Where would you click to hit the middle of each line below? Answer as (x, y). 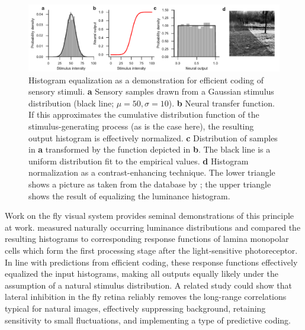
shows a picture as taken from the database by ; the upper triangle (150, 184)
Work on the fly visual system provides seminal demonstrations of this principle (150, 216)
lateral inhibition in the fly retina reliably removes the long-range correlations (146, 297)
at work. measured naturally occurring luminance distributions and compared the (153, 227)
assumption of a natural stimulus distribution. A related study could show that (148, 285)
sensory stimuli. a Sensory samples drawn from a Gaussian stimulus (151, 91)
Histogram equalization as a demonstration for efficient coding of (146, 80)
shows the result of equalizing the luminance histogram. (129, 195)
